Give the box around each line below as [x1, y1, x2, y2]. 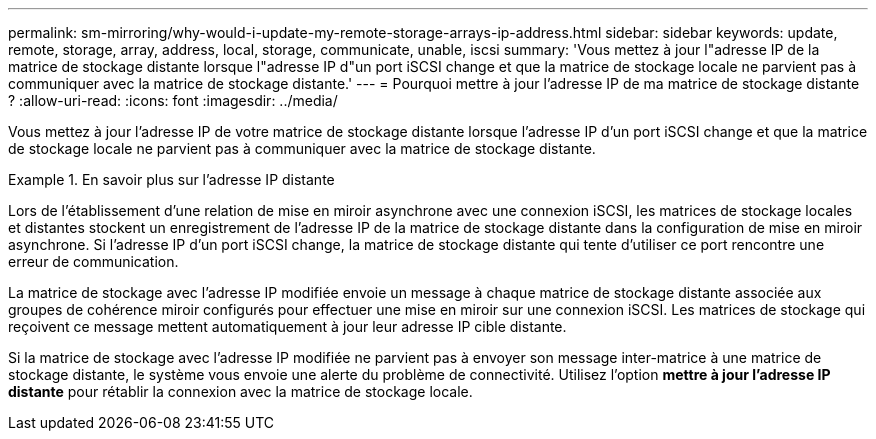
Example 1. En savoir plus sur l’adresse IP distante [8, 171, 335, 188]
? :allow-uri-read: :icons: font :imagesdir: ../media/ [8, 92, 338, 109]
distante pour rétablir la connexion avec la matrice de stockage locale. [8, 383, 473, 400]
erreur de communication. [8, 253, 179, 270]
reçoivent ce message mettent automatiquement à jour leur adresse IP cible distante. [8, 318, 567, 335]
